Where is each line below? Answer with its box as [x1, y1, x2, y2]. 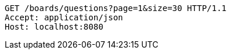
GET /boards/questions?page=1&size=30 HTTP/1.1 [5, 3, 227, 13]
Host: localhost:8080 [5, 22, 104, 31]
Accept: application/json [5, 13, 123, 22]
